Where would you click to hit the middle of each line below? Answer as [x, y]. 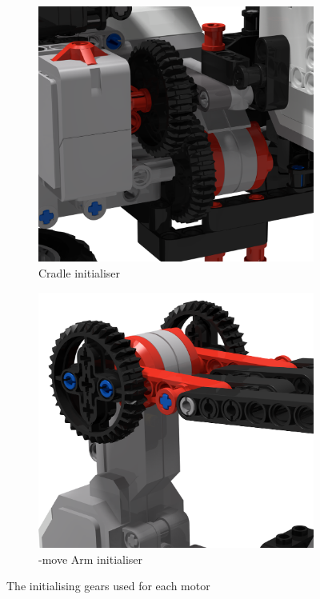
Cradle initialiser [80, 273]
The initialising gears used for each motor [108, 586]
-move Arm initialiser [91, 559]
